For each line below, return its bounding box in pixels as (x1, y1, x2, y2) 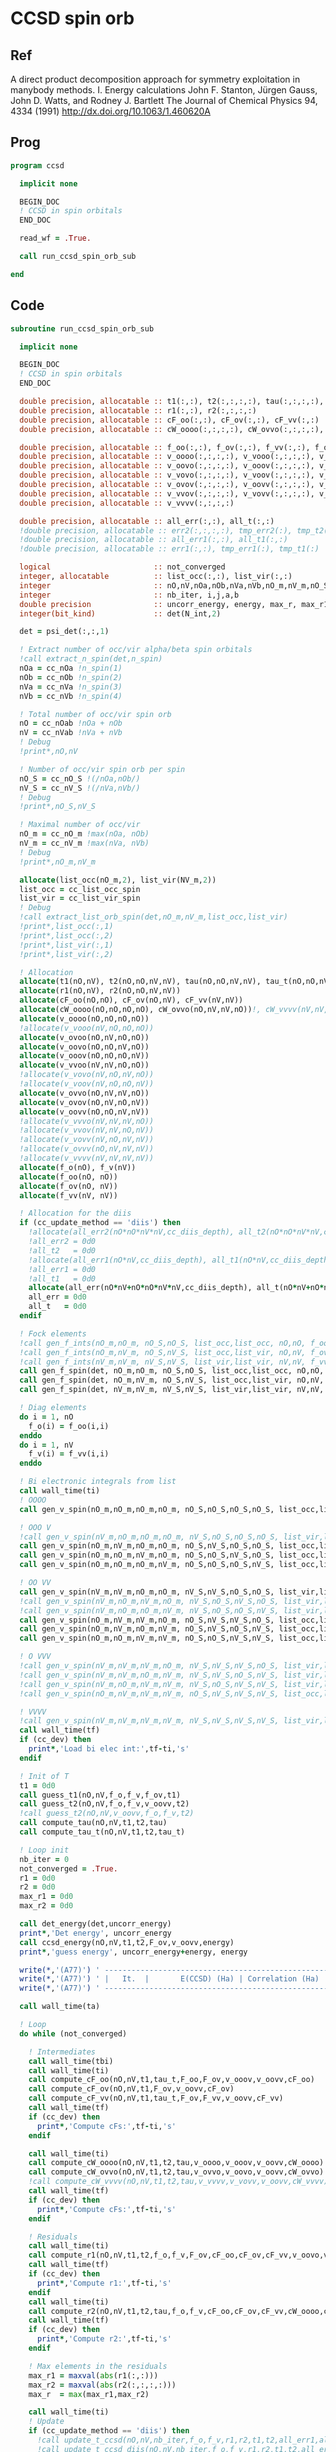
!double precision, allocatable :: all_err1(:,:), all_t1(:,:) (19, 535, 288, 545)
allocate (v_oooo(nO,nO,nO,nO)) (19, 1013, 150, 1024)
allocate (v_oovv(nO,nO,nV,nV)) (19, 1107, 150, 1117)
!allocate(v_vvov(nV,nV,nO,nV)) (19, 1125, 155, 1136)
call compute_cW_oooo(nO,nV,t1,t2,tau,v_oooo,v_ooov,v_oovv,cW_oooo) (28, 2158, 325, 2168)
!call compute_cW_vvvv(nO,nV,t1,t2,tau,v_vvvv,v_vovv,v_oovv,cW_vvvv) (28, 2177, 329, 2187)
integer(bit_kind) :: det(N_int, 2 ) (19, 608, 222, 619)
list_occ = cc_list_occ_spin (19, 884, 141, 894)
